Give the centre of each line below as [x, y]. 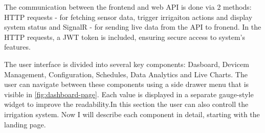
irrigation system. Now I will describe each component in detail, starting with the [132, 114]
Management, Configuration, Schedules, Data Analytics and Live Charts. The [126, 74]
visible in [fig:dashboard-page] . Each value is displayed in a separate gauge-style [129, 94]
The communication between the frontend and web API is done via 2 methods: [128, 7]
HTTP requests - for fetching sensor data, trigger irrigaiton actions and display [128, 17]
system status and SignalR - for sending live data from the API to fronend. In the [133, 27]
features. [17, 47]
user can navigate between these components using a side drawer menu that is [127, 84]
